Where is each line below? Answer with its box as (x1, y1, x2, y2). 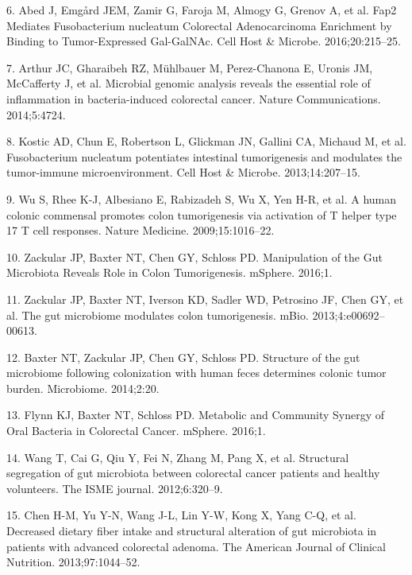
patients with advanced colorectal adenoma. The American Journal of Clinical (6, 538, 386, 554)
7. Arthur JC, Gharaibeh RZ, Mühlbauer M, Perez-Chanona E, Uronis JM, (6, 59, 373, 76)
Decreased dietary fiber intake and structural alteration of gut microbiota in (6, 523, 377, 539)
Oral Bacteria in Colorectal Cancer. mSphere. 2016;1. (6, 422, 266, 439)
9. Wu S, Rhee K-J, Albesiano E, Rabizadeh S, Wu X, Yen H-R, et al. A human (6, 190, 397, 207)
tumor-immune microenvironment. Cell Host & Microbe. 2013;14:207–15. (6, 164, 360, 181)
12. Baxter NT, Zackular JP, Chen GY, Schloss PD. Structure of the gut (6, 348, 360, 365)
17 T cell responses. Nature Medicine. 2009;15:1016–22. (6, 222, 275, 239)
